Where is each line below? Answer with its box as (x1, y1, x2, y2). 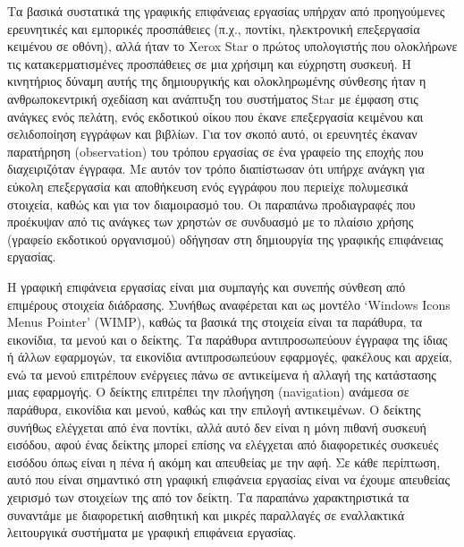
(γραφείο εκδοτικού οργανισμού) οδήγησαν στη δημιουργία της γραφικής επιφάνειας (7, 229, 443, 248)
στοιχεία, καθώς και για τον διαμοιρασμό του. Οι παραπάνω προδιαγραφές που (7, 194, 416, 213)
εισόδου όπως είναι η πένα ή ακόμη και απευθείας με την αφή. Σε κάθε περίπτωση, (7, 452, 441, 471)
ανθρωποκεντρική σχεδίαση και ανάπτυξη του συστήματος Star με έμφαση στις (7, 89, 418, 107)
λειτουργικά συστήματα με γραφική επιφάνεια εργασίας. (7, 523, 297, 542)
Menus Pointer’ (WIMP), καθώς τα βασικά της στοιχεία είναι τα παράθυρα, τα (7, 312, 423, 331)
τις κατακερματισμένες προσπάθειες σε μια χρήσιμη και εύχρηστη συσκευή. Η (7, 54, 411, 73)
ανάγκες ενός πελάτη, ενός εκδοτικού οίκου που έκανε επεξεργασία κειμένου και (7, 107, 424, 125)
